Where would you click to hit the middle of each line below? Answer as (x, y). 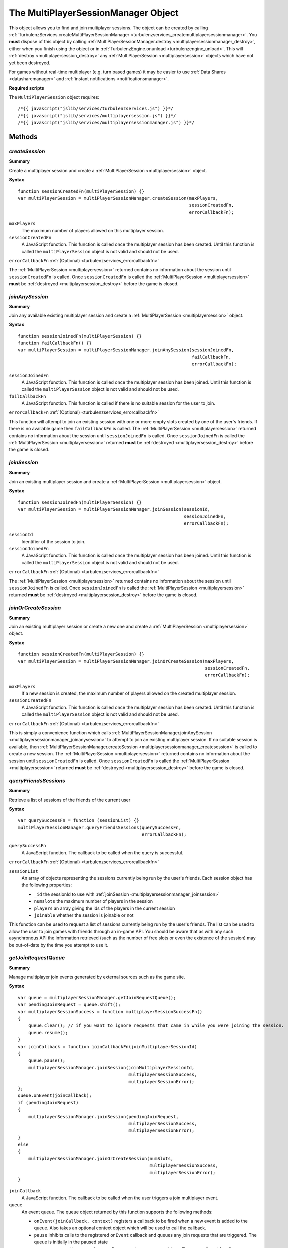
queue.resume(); (48, 1033)
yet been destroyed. (30, 63)
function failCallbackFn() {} (55, 343)
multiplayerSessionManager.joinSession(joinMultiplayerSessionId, (111, 1068)
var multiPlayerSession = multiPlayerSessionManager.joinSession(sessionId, (114, 509)
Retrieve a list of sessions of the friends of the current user (70, 800)
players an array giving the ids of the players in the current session (105, 908)
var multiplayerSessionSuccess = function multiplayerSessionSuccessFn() (110, 1012)
